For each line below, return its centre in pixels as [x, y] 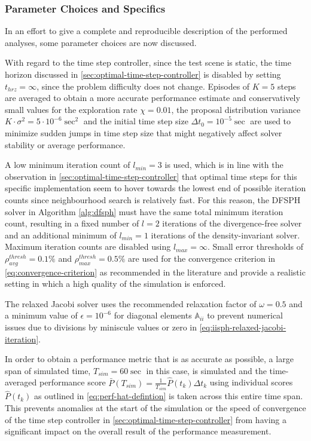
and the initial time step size [136, 121]
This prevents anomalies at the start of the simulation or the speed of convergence [155, 407]
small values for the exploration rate [71, 109]
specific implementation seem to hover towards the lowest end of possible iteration [155, 188]
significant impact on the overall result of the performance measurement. [138, 431]
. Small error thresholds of [255, 246]
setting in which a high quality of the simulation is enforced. [115, 284]
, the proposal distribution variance [236, 109]
